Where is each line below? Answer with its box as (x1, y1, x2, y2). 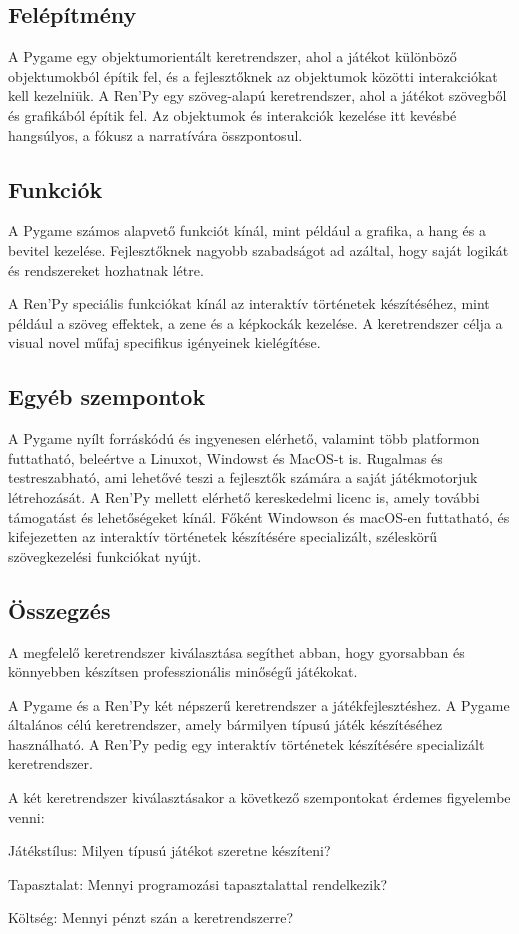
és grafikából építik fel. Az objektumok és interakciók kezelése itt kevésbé (8, 104, 457, 125)
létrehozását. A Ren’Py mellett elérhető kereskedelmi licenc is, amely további (8, 486, 480, 507)
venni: (8, 806, 45, 827)
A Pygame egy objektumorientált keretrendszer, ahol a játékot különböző (8, 46, 457, 67)
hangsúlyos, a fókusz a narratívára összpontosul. (8, 124, 303, 145)
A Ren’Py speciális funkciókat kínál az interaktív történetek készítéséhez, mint (8, 293, 490, 314)
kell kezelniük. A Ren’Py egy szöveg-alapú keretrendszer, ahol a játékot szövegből (8, 85, 507, 106)
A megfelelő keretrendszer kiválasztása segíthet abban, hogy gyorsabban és (8, 641, 465, 662)
